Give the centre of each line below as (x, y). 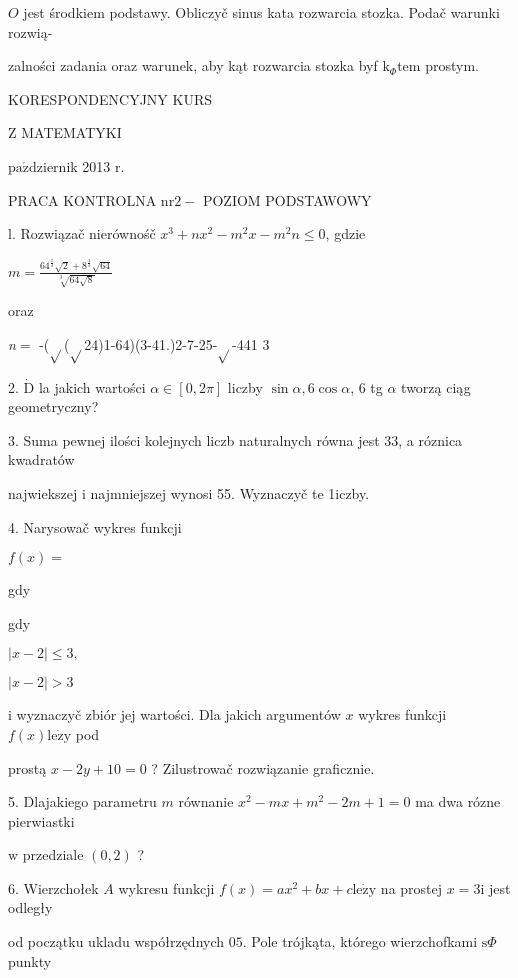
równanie (206, 801)
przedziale (53, 854)
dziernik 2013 (70, 165)
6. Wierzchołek (53, 887)
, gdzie (345, 233)
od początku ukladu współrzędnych (116, 941)
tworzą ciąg (436, 386)
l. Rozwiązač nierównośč (82, 233)
